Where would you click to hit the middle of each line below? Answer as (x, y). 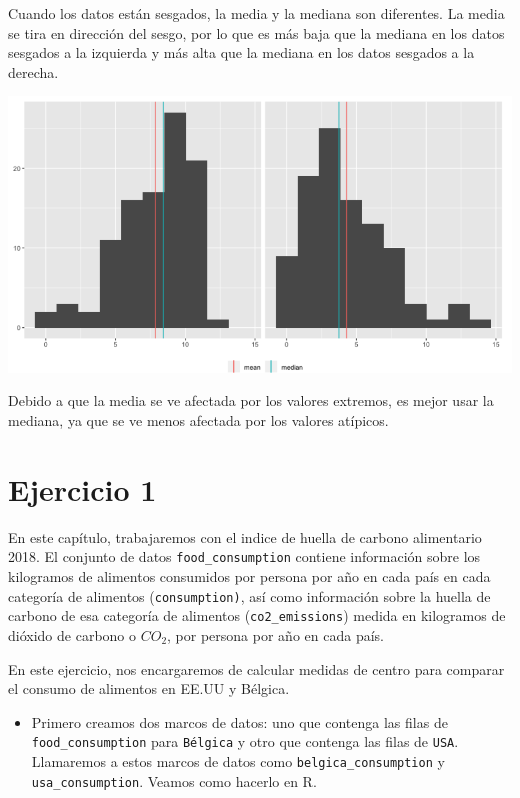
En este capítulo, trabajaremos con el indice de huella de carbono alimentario (245, 536)
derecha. (33, 71)
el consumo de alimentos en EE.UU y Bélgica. (149, 688)
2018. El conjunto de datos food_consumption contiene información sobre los (244, 556)
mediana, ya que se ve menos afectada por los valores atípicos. (198, 420)
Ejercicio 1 (82, 488)
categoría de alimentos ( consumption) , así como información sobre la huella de (249, 595)
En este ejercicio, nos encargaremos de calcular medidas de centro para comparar (256, 668)
